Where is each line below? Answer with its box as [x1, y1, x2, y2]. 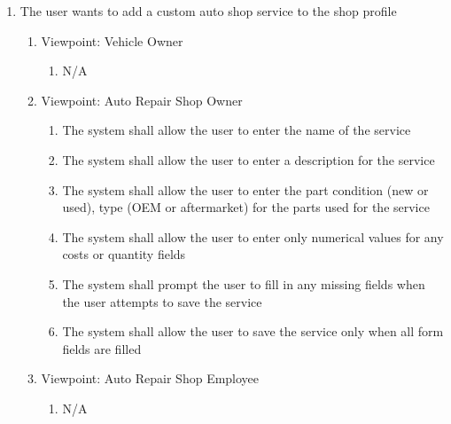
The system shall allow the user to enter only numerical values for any [62, 227, 444, 246]
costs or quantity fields [62, 245, 186, 263]
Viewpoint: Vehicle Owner [41, 31, 183, 50]
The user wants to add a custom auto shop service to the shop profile [19, 2, 397, 20]
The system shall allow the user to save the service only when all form [62, 322, 444, 341]
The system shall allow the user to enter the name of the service [62, 121, 411, 139]
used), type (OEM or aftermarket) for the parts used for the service [62, 198, 430, 216]
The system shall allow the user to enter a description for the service [62, 150, 435, 169]
